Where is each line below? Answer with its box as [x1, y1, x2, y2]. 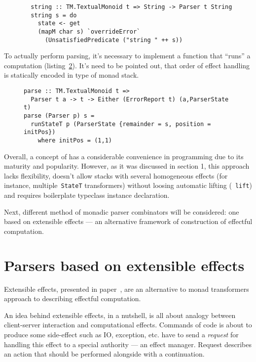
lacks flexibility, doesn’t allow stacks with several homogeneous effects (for [4, 170, 228, 181]
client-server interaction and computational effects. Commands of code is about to [4, 319, 252, 330]
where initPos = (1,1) [37, 137, 112, 144]
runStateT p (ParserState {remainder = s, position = [31, 120, 211, 128]
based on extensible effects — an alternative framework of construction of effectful [4, 216, 253, 226]
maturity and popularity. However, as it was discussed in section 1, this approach [4, 161, 250, 171]
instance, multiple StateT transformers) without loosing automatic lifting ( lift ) [4, 180, 252, 190]
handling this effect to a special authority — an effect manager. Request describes [4, 339, 252, 349]
